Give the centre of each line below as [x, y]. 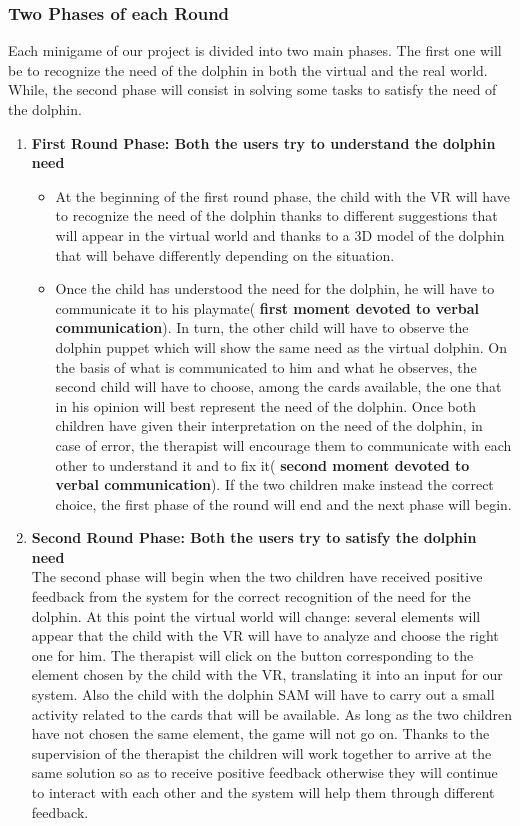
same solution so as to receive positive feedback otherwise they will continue [264, 772]
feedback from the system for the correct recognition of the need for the [251, 596]
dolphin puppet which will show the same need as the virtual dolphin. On [281, 346]
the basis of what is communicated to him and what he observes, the [266, 366]
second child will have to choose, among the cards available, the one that [278, 386]
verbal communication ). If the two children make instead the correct [274, 484]
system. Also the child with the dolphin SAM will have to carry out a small [263, 694]
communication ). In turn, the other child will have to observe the [262, 327]
